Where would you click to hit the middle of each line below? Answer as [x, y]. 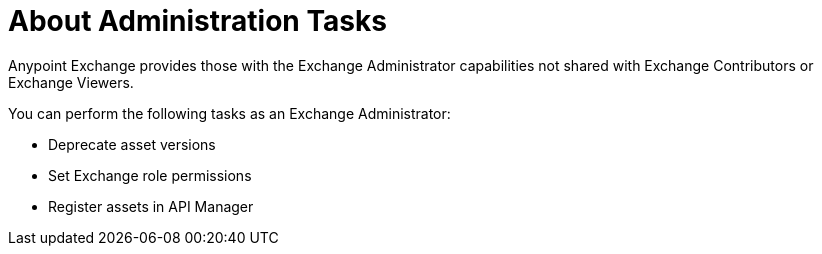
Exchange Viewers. [71, 82]
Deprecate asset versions [132, 144]
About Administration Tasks [197, 21]
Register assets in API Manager [151, 206]
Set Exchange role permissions [150, 175]
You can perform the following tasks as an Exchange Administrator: [229, 113]
